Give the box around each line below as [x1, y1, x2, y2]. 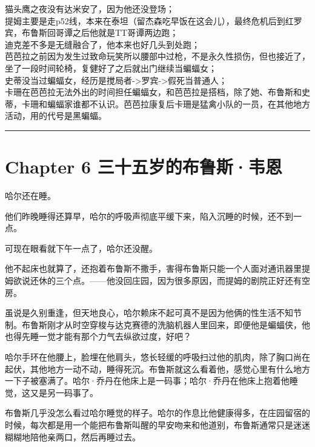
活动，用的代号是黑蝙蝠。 [5, 109, 107, 122]
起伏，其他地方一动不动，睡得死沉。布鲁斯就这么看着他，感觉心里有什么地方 [5, 362, 310, 375]
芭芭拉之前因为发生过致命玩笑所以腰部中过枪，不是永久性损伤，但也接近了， [5, 50, 310, 62]
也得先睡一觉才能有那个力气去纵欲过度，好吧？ [5, 330, 191, 343]
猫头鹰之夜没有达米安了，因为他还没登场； [5, 2, 174, 15]
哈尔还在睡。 [5, 189, 56, 202]
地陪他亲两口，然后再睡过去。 [21, 430, 141, 443]
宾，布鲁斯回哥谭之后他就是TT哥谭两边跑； [5, 26, 179, 39]
